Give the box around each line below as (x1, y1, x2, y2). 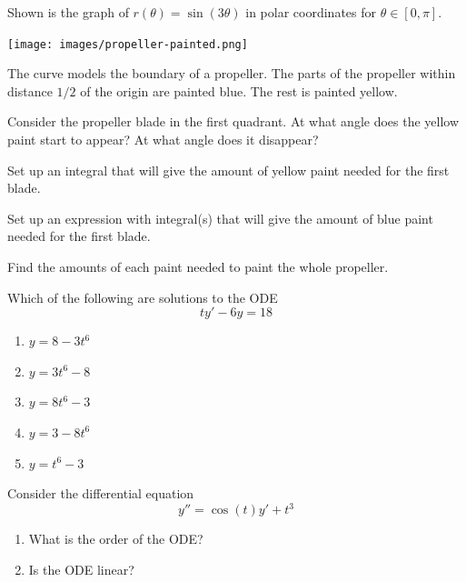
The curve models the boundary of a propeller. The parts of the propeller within (7, 64, 456, 83)
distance (7, 81, 53, 100)
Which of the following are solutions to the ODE (7, 287, 278, 306)
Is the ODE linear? (28, 559, 134, 578)
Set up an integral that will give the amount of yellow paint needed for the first (7, 160, 450, 179)
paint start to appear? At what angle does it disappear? (7, 130, 319, 149)
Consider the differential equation (7, 484, 194, 503)
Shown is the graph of (7, 3, 129, 21)
